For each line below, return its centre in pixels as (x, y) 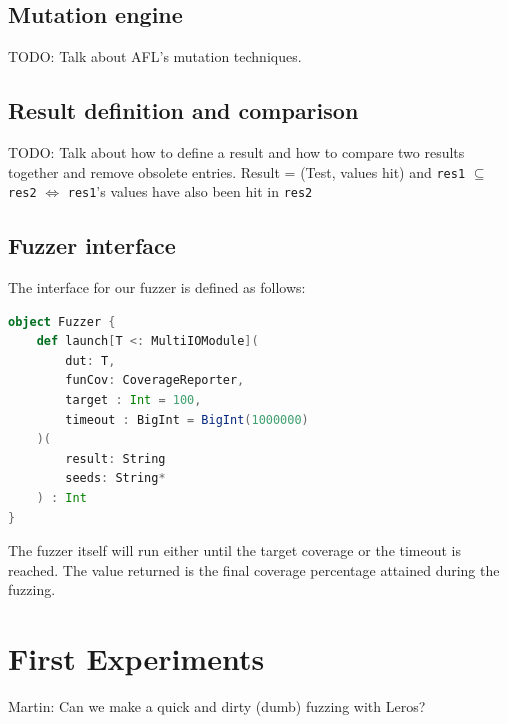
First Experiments (136, 658)
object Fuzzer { (62, 321)
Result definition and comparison (183, 110)
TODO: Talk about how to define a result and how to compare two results (236, 152)
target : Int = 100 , (133, 400)
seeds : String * (115, 478)
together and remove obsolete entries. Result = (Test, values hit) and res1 (237, 171)
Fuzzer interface (92, 245)
